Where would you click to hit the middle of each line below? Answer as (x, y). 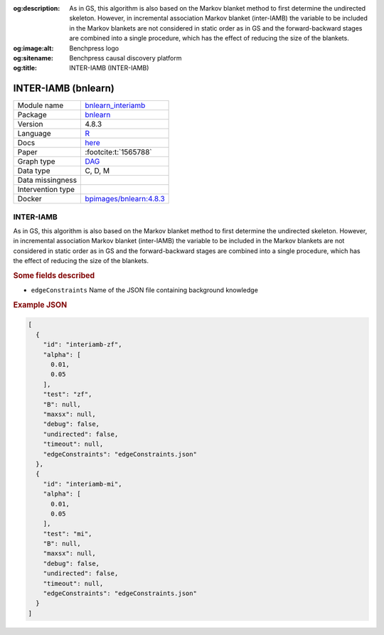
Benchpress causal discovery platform (126, 58)
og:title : (25, 68)
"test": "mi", (68, 534)
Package (32, 115)
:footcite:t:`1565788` (118, 152)
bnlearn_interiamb (115, 105)
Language (34, 134)
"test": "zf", (68, 394)
